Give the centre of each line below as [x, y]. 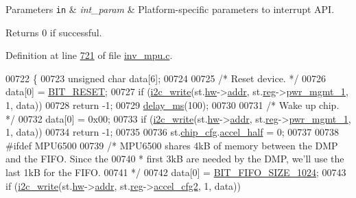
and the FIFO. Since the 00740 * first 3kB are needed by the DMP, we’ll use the [175, 159]
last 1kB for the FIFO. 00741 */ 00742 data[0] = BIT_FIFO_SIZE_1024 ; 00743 [176, 172]
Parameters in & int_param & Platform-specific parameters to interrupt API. [170, 9]
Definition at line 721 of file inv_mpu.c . [89, 55]
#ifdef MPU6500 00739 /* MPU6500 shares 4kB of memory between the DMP [172, 145]
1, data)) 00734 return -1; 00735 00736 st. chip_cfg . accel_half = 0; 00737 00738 [172, 132]
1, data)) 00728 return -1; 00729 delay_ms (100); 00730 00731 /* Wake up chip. [173, 105]
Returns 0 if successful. [54, 32]
